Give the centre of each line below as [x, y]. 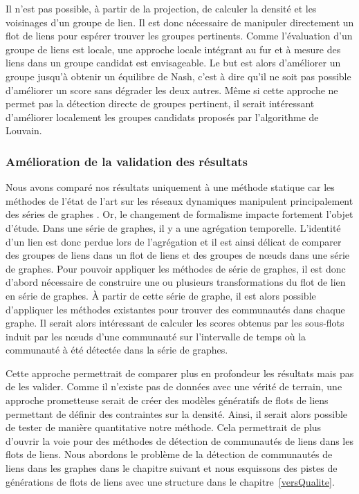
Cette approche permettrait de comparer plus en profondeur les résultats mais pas [180, 373]
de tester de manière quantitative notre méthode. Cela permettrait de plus [164, 427]
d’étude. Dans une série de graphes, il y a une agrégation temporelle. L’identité [173, 227]
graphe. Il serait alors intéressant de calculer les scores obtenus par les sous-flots [175, 323]
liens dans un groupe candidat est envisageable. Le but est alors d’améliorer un [173, 63]
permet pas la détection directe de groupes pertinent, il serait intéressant [160, 103]
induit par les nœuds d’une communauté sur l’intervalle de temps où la [156, 336]
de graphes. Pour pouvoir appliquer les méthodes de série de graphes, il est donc [176, 268]
